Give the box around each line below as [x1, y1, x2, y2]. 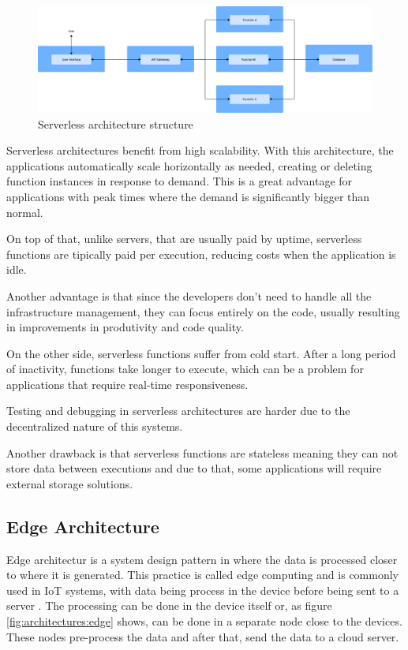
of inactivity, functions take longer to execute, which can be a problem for [6, 360, 364, 377]
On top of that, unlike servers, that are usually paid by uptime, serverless [6, 230, 362, 247]
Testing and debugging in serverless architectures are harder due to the [6, 402, 350, 419]
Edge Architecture [6, 514, 159, 538]
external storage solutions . [6, 475, 133, 491]
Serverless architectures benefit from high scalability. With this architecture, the [6, 142, 394, 159]
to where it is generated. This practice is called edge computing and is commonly [6, 566, 399, 583]
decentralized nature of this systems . [6, 418, 183, 435]
